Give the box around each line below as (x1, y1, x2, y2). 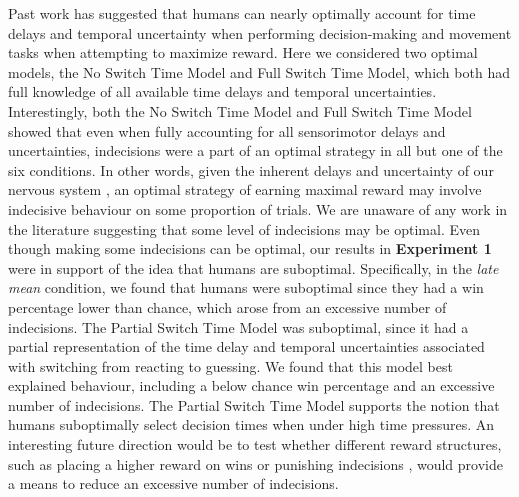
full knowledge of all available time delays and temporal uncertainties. (8, 81, 437, 102)
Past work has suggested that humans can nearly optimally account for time (8, 3, 476, 23)
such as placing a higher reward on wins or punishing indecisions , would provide (8, 453, 503, 474)
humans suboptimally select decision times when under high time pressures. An (8, 414, 495, 435)
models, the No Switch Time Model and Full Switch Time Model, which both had (8, 61, 510, 82)
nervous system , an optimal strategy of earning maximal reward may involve (8, 179, 482, 200)
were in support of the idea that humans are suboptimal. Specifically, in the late (8, 257, 499, 278)
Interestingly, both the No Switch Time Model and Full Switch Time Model (8, 100, 472, 121)
